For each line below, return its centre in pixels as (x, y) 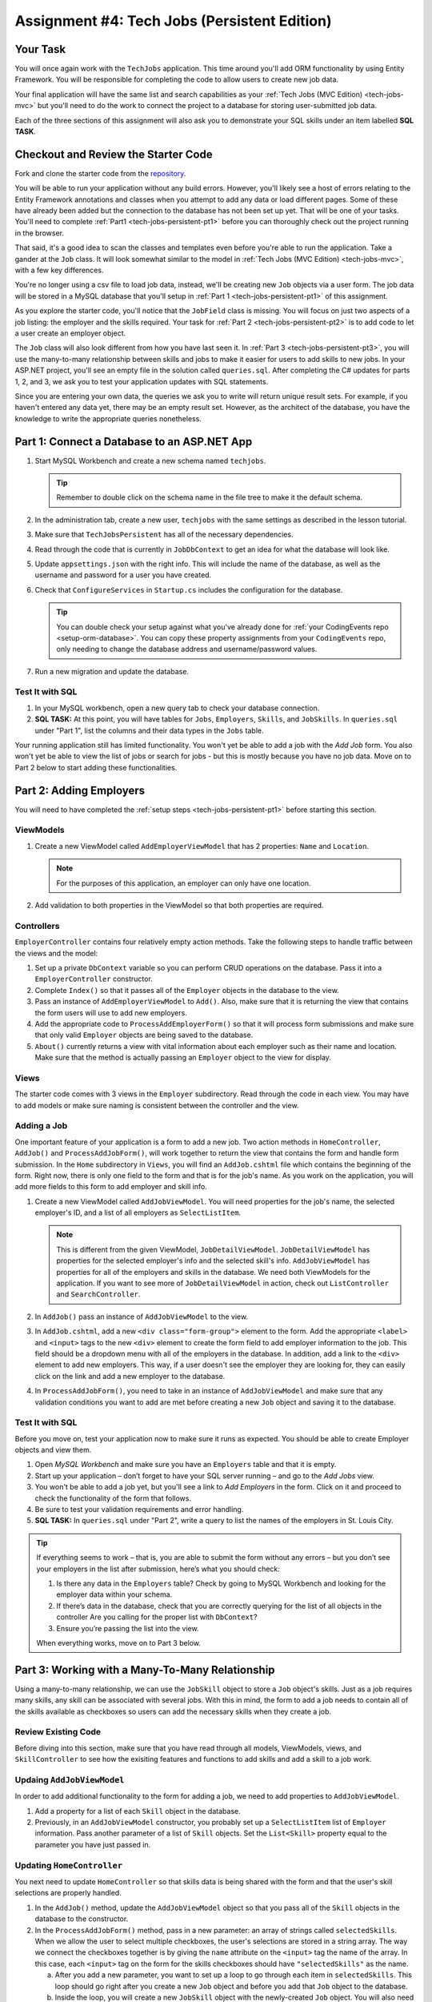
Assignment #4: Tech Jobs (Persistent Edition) (173, 21)
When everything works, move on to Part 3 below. (119, 1642)
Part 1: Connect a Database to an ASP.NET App (134, 442)
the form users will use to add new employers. (111, 1012)
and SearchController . (98, 1294)
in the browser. (39, 233)
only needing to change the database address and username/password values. (187, 649)
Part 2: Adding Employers (80, 790)
